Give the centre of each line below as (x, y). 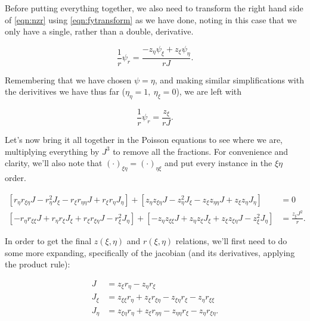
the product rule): (38, 264)
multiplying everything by (52, 151)
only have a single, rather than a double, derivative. (99, 31)
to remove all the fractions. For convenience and (201, 151)
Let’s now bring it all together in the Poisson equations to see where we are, (144, 140)
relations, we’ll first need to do (231, 240)
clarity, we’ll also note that (54, 163)
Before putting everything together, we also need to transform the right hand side (154, 8)
